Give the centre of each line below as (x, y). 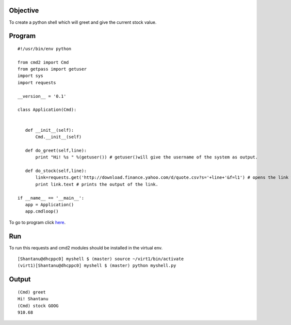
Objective (24, 10)
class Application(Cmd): (47, 110)
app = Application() (49, 204)
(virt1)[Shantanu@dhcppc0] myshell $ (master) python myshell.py (97, 266)
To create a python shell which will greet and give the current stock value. (83, 22)
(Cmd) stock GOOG (38, 306)
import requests (37, 83)
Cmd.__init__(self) (59, 137)
